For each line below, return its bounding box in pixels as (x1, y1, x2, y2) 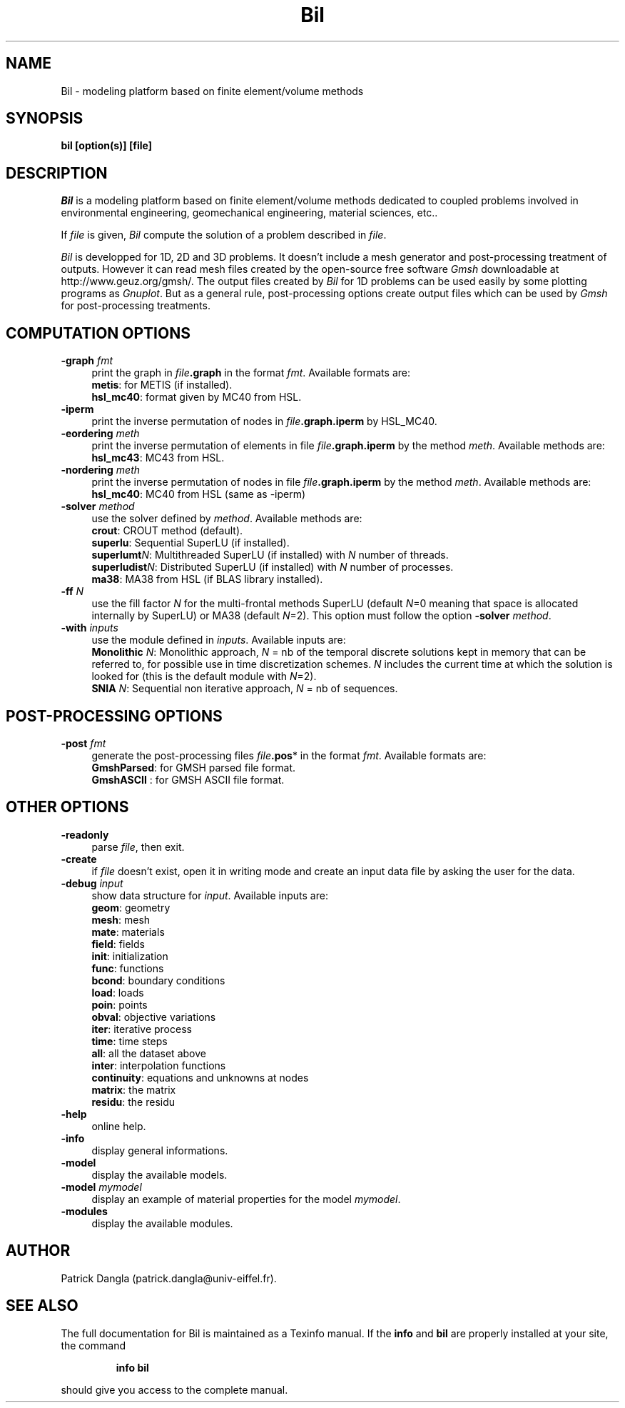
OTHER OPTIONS (6, 798, 129, 817)
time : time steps (91, 1034, 168, 1047)
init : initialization (91, 949, 168, 962)
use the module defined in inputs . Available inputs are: (91, 634, 346, 646)
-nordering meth (61, 464, 141, 476)
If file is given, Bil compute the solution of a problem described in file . (61, 229, 387, 241)
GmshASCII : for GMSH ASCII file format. (91, 773, 285, 786)
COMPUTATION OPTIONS (6, 324, 190, 342)
